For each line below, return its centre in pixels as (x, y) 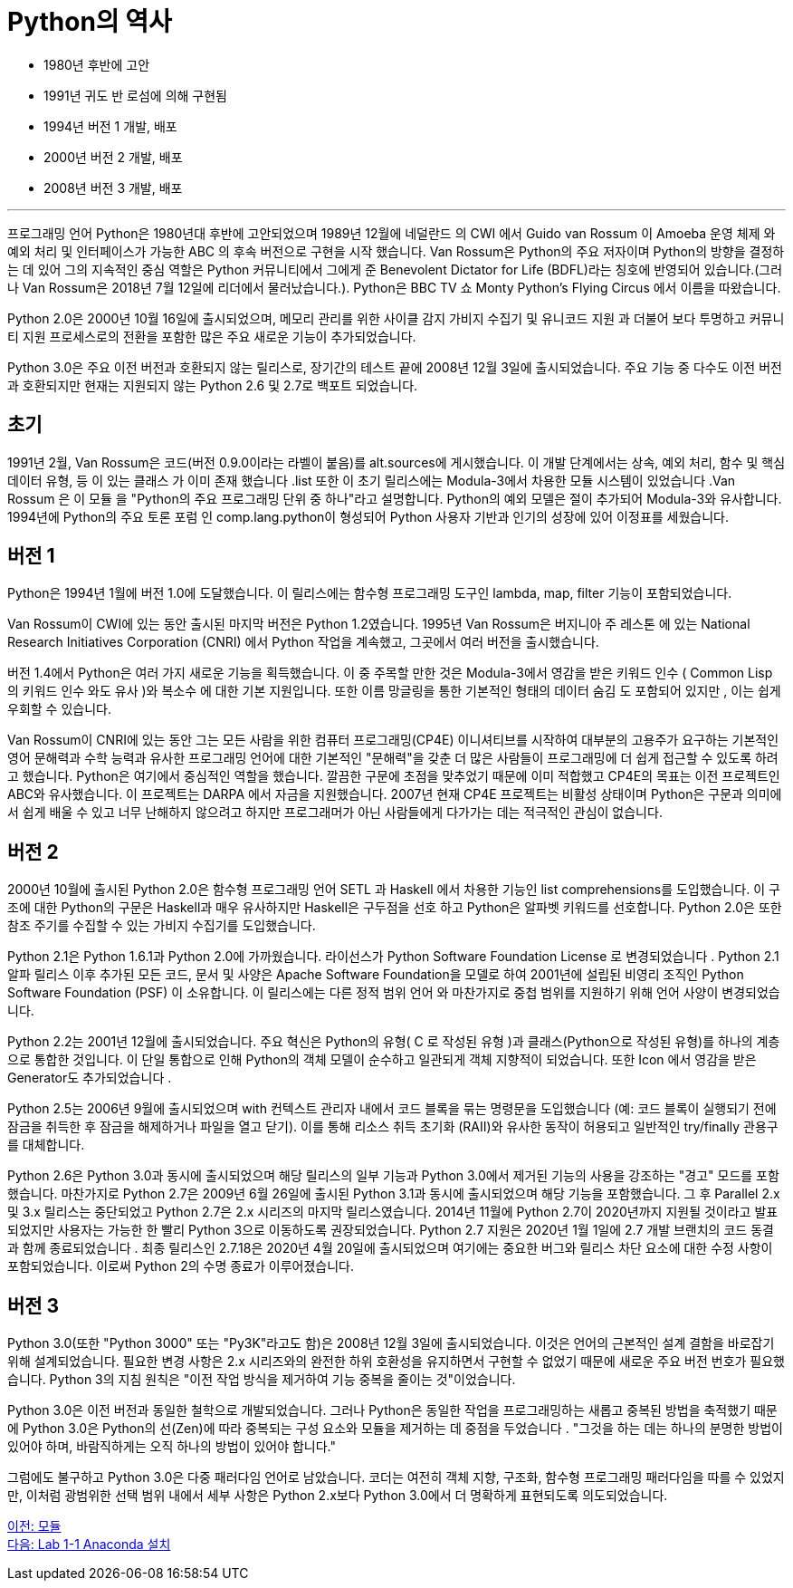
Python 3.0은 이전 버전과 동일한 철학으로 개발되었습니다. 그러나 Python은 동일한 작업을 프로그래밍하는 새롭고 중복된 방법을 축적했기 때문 (392, 1410)
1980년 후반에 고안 (97, 64)
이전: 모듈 (34, 1526)
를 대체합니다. (46, 1145)
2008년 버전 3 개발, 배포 (113, 188)
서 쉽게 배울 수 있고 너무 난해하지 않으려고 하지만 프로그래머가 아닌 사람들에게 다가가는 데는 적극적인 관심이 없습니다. (335, 813)
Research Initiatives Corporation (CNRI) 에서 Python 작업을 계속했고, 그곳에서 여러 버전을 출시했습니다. (303, 642)
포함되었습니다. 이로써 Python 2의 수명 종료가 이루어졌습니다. (181, 1266)
